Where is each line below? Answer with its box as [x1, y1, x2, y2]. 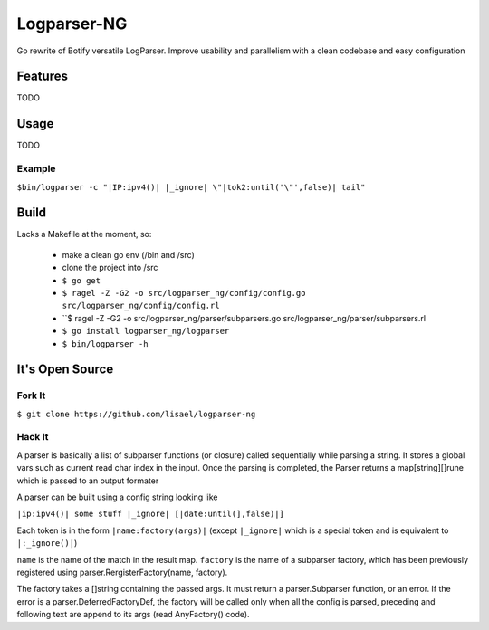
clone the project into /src [62, 262, 158, 273]
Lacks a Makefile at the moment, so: [16, 229, 152, 240]
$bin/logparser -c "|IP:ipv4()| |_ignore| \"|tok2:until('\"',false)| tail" [16, 182, 366, 192]
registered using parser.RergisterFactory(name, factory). [16, 567, 228, 577]
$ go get [62, 275, 101, 285]
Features [16, 69, 68, 84]
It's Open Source [16, 362, 114, 377]
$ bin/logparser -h [62, 339, 149, 348]
